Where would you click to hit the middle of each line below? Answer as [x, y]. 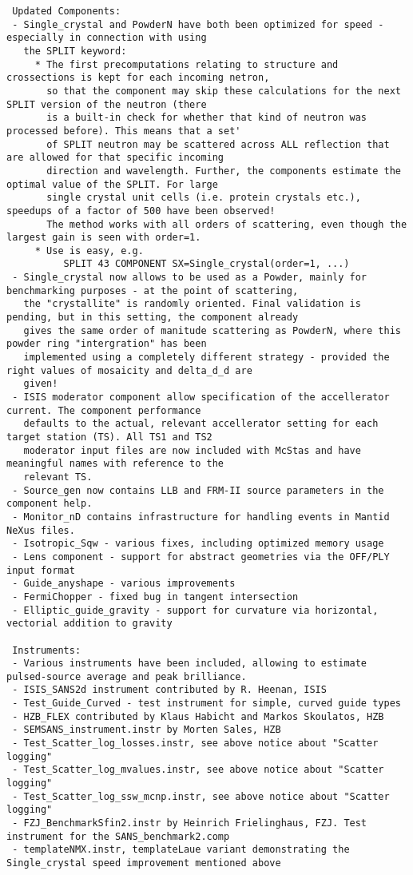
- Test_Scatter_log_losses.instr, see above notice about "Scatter [195, 744]
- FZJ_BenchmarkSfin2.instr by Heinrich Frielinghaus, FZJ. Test [190, 823]
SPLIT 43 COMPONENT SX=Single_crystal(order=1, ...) [206, 264]
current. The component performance [104, 410]
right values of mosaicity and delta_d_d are [129, 370]
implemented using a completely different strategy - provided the [206, 358]
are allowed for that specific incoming [115, 158]
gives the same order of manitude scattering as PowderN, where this [212, 330]
